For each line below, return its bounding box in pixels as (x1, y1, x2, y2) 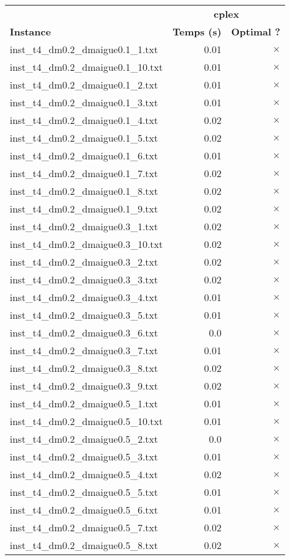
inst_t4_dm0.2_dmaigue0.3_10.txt (10, 237, 163, 251)
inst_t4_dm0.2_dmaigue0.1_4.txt (10, 113, 158, 127)
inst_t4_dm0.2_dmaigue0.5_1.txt (10, 396, 158, 410)
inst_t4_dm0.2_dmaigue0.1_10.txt (10, 60, 163, 74)
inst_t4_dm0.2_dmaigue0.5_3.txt (10, 449, 158, 464)
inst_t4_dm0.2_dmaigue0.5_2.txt (10, 432, 158, 446)
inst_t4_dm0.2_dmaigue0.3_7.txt (10, 343, 158, 357)
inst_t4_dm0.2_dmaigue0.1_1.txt (10, 42, 158, 56)
